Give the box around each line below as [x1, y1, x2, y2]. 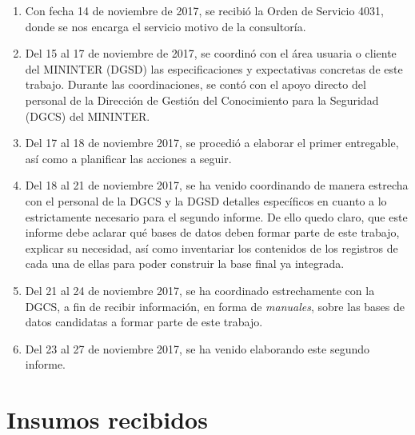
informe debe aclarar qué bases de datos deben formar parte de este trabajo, [25, 224, 400, 241]
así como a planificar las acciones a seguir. [25, 150, 232, 166]
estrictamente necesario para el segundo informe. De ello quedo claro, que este [25, 208, 408, 225]
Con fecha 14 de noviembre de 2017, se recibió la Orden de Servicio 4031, [25, 2, 384, 18]
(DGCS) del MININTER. [25, 107, 150, 124]
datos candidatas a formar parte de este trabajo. [25, 313, 263, 330]
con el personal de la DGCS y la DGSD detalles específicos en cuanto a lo [25, 192, 387, 209]
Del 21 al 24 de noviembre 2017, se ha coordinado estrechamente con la [25, 281, 375, 298]
